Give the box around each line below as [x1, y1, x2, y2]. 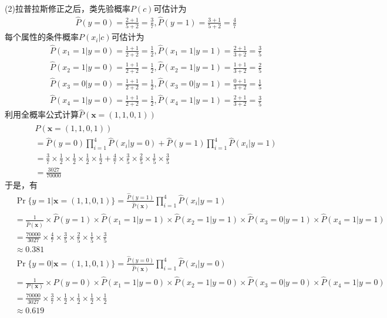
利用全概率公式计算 [5, 108, 79, 120]
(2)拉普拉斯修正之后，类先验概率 [5, 2, 130, 14]
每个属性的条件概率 [5, 31, 79, 43]
